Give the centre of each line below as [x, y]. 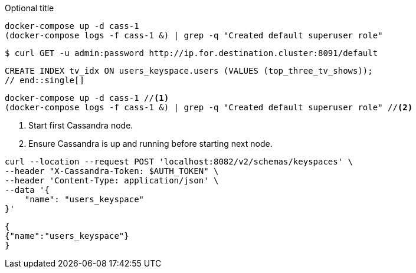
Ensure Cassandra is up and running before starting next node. [150, 144]
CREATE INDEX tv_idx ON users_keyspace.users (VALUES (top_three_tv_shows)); [189, 71]
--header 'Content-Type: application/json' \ [112, 180]
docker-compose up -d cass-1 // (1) [87, 98]
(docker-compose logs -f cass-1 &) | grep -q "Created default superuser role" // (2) [209, 107]
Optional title [30, 8]
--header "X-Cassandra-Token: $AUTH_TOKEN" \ [112, 171]
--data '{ [27, 190]
